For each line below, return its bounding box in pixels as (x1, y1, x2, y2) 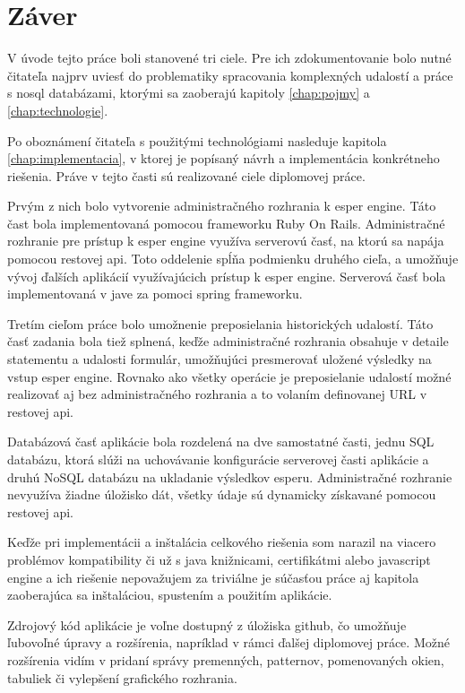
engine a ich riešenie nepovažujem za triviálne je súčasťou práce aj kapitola (7, 567, 419, 586)
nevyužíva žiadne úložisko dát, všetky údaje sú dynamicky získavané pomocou (7, 485, 436, 504)
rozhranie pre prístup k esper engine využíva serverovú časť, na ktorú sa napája (7, 231, 444, 250)
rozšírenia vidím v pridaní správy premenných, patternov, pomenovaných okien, (7, 650, 444, 669)
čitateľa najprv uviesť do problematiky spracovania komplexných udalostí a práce (7, 65, 453, 84)
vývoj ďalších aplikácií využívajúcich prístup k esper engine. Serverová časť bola (7, 266, 446, 285)
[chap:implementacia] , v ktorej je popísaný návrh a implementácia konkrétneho (7, 149, 440, 168)
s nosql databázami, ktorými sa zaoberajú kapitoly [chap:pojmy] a (7, 83, 370, 102)
